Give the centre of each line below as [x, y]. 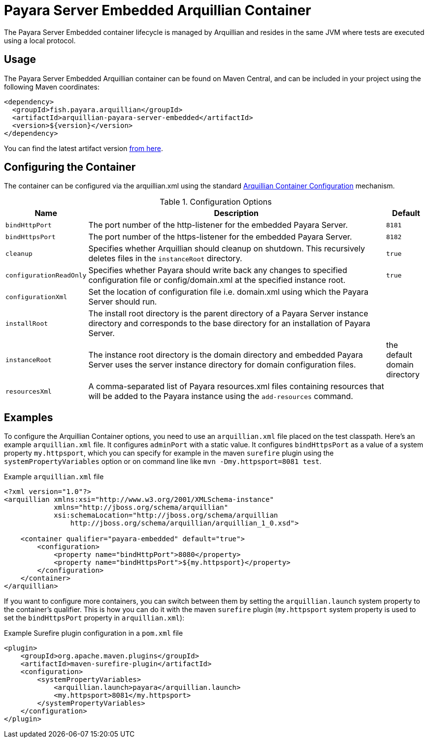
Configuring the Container [70, 167]
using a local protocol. [40, 40]
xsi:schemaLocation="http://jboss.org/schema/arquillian [166, 515]
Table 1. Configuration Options [216, 202]
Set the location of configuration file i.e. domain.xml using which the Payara [228, 292]
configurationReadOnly [46, 275]
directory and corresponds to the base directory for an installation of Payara [229, 324]
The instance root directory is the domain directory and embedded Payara [226, 355]
